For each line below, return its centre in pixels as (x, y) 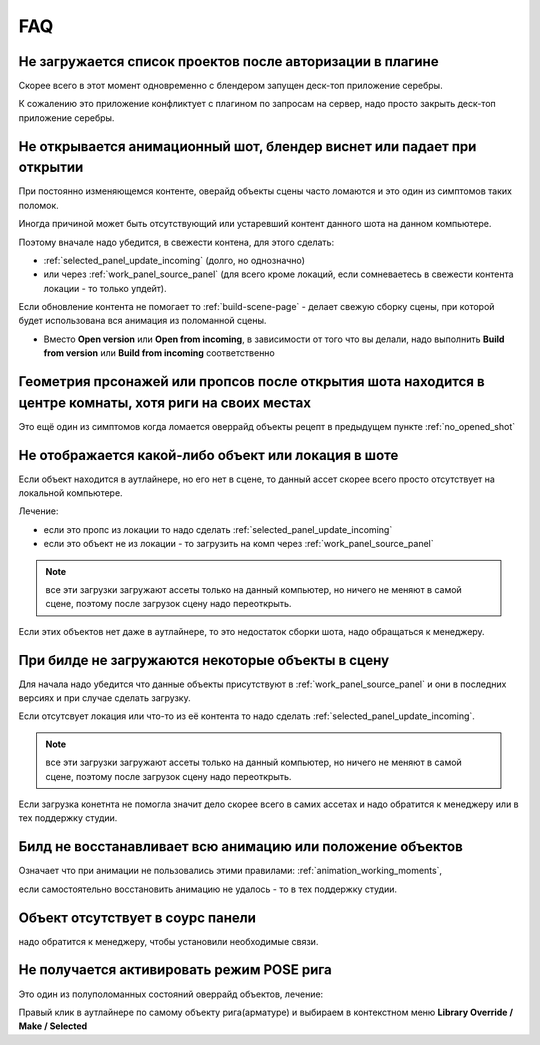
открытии (51, 167)
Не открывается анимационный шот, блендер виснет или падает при (247, 146)
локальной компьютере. (71, 493)
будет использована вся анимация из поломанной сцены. (142, 321)
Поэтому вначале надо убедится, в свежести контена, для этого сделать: (176, 242)
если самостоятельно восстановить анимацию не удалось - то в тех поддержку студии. (208, 889)
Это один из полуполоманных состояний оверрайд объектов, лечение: (171, 994)
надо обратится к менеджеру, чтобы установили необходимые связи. (168, 941)
